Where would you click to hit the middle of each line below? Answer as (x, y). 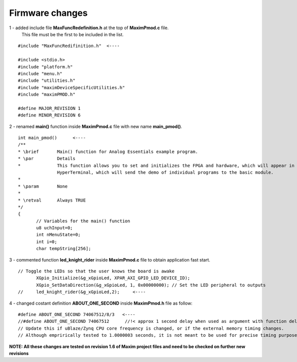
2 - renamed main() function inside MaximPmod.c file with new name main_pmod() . (96, 126)
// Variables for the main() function (83, 221)
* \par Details (47, 159)
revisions (19, 353)
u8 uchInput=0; (55, 228)
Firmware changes (48, 13)
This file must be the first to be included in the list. (73, 34)
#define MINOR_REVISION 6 (49, 115)
